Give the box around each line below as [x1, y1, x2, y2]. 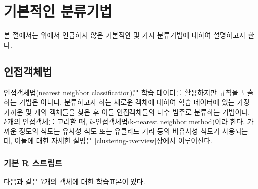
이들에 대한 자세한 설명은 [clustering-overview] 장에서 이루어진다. [14, 135, 212, 146]
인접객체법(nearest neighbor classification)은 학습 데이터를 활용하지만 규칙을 [4, 87, 239, 97]
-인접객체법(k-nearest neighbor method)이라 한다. [93, 116, 245, 126]
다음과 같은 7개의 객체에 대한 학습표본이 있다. [4, 176, 145, 187]
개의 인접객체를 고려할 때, [7, 116, 87, 126]
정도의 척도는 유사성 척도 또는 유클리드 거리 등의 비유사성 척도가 [19, 126, 220, 136]
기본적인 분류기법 [4, 1, 112, 21]
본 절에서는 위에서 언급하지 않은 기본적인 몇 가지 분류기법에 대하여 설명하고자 [4, 30, 246, 40]
